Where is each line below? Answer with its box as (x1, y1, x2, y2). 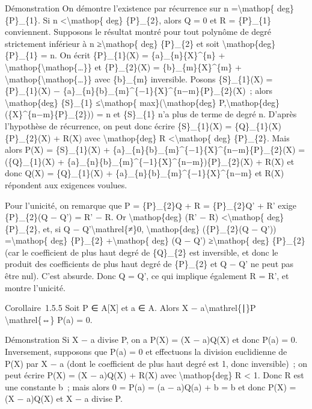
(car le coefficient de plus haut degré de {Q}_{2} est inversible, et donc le (5, 245, 278, 258)
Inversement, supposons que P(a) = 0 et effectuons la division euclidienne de (5, 345, 287, 358)
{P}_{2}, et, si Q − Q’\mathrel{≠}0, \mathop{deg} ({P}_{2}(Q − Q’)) (5, 222, 277, 235)
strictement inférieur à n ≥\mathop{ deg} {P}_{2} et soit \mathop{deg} (5, 37, 276, 49)
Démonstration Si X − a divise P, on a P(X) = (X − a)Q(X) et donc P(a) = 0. (5, 333, 298, 346)
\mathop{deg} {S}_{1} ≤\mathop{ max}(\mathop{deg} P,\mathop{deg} (5, 96, 280, 108)
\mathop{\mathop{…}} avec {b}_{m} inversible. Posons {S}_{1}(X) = (5, 72, 273, 85)
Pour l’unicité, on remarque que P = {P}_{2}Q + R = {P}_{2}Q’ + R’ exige (5, 198, 297, 211)
